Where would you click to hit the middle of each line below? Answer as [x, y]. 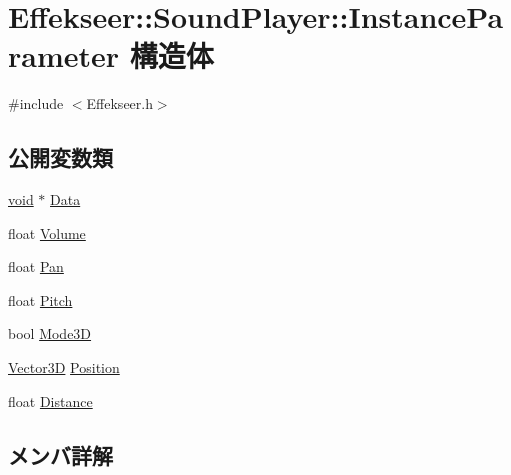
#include [36, 103]
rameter [64, 55]
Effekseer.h [119, 103]
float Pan [36, 266]
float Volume [47, 232]
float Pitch [40, 299]
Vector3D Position [64, 367]
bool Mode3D [50, 333]
